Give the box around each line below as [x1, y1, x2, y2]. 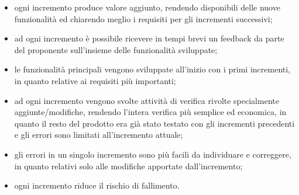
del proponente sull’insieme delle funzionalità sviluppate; [14, 43, 218, 55]
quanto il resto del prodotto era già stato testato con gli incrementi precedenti [14, 117, 295, 129]
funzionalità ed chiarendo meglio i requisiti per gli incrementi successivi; [14, 12, 273, 25]
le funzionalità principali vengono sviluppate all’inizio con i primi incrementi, [14, 63, 291, 75]
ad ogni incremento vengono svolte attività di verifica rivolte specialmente [14, 94, 279, 106]
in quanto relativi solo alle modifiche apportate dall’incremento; [14, 159, 243, 172]
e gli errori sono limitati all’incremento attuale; [14, 128, 183, 141]
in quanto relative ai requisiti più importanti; [14, 74, 176, 86]
